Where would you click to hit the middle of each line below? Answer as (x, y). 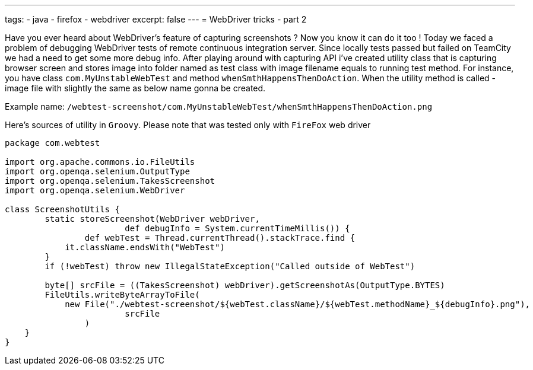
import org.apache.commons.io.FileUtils (100, 162)
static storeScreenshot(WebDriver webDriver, (152, 219)
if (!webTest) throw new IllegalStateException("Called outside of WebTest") (230, 266)
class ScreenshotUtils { (62, 209)
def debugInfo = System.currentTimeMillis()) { (237, 228)
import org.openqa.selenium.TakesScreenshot (110, 181)
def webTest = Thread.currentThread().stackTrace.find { (220, 238)
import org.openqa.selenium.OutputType (97, 171)
